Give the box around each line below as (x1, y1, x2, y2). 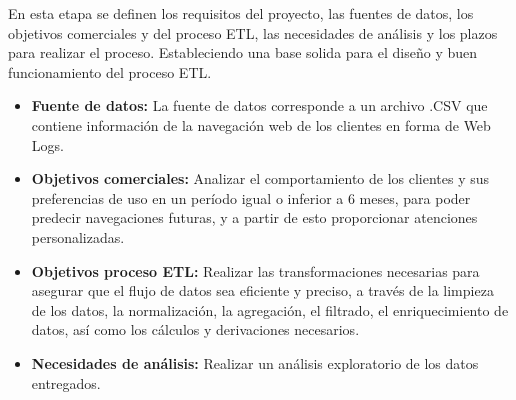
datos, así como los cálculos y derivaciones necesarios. (31, 319, 360, 340)
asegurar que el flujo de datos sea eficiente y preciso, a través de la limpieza (31, 280, 494, 301)
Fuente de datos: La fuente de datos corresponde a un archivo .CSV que (31, 95, 488, 116)
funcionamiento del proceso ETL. (8, 61, 212, 82)
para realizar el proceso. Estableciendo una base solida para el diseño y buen (8, 42, 477, 63)
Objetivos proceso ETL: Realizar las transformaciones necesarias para (31, 260, 480, 281)
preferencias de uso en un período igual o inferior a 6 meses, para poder (31, 187, 471, 208)
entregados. (31, 372, 101, 393)
